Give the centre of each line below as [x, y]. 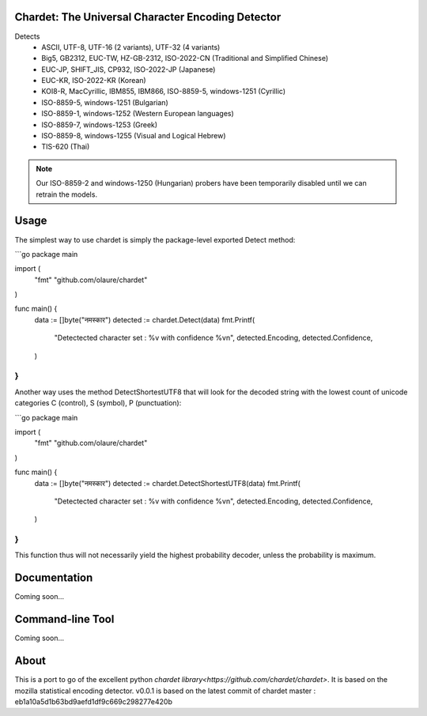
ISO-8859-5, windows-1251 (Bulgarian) [105, 102]
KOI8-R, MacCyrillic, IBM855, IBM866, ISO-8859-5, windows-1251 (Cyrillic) [164, 92]
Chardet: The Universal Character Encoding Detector [148, 17]
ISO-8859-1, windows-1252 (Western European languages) [138, 114]
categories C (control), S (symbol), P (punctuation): [98, 403]
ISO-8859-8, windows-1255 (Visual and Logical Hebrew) [134, 136]
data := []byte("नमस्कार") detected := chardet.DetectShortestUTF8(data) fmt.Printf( [167, 483]
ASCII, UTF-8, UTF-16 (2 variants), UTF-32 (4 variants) [131, 47]
